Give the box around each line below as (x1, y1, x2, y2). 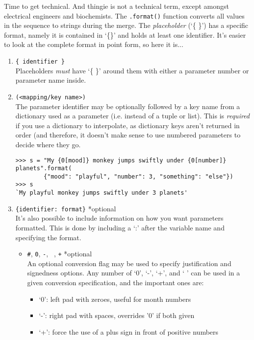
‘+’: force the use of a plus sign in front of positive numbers (39, 326, 219, 337)
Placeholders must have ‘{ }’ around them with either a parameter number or (15, 65, 249, 75)
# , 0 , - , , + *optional (27, 249, 92, 259)
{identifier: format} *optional (15, 203, 116, 213)
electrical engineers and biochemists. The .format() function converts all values (4, 10, 245, 21)
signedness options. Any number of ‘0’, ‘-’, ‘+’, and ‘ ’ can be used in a (27, 268, 240, 278)
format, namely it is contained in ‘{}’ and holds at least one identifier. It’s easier (4, 29, 246, 40)
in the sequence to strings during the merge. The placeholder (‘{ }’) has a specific (4, 20, 249, 30)
